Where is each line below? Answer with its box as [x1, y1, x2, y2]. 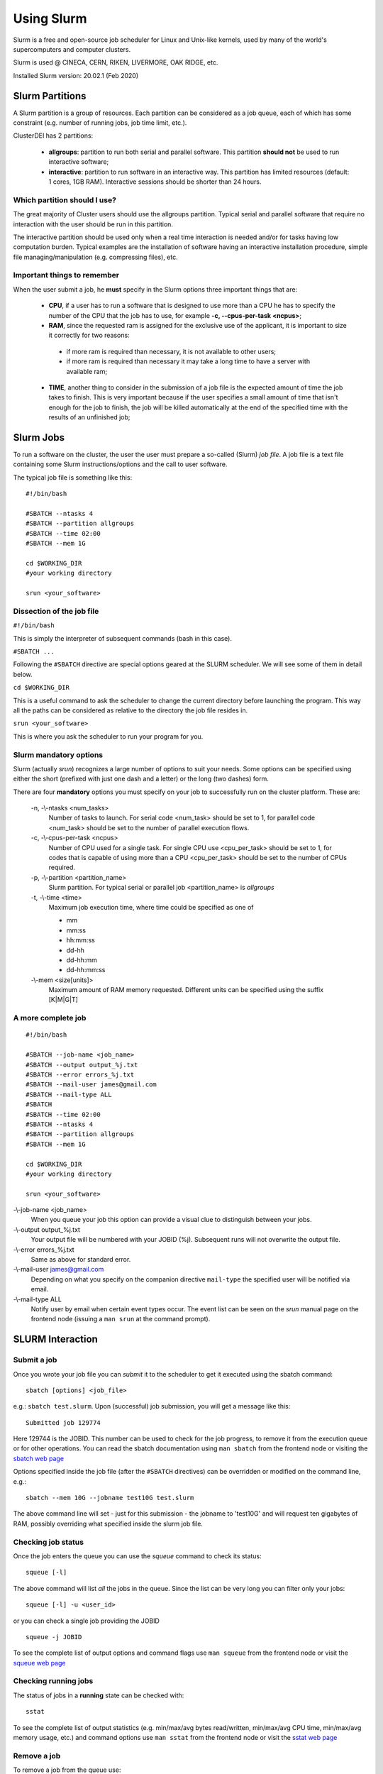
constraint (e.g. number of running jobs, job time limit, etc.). [13, 119, 187, 127]
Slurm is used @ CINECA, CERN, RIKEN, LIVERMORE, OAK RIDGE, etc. [13, 58, 218, 67]
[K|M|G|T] [48, 996, 78, 1004]
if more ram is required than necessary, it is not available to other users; [66, 347, 277, 356]
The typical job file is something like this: [13, 473, 133, 482]
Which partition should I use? [13, 195, 117, 205]
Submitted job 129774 [26, 1418, 101, 1426]
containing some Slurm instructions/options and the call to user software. [13, 460, 228, 468]
